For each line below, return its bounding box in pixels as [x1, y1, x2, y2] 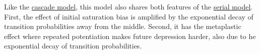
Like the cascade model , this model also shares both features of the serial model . [4, 1, 253, 11]
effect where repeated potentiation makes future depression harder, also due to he [4, 30, 256, 41]
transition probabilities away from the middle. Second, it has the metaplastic [4, 21, 241, 31]
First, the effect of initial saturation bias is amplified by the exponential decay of [4, 11, 253, 21]
